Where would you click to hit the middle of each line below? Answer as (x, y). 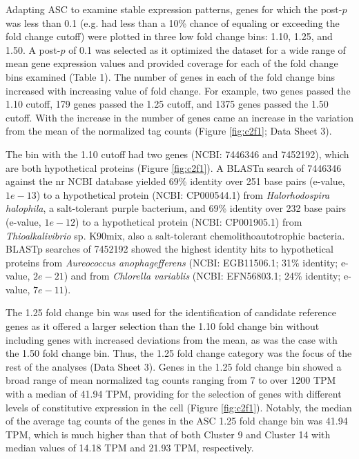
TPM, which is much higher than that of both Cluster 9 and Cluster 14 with (168, 434)
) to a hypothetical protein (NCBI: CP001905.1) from (189, 221)
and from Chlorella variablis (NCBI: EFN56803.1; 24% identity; (206, 276)
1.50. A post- (33, 49)
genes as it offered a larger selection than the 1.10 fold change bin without (163, 326)
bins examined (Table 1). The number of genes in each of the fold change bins (171, 76)
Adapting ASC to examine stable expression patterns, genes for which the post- (174, 9)
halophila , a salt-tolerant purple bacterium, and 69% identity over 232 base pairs (176, 208)
